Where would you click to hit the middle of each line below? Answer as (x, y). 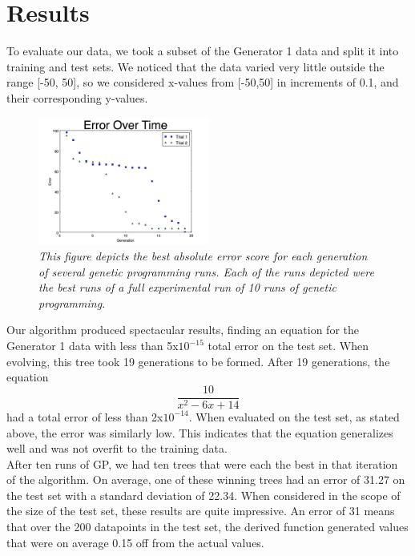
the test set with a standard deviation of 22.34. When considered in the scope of (203, 495)
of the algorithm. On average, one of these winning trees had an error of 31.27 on (206, 479)
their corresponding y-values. (77, 97)
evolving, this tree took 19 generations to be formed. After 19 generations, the (198, 361)
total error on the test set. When (288, 346)
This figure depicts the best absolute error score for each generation (203, 256)
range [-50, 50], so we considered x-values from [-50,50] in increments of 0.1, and (203, 82)
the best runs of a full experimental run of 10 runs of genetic (187, 287)
